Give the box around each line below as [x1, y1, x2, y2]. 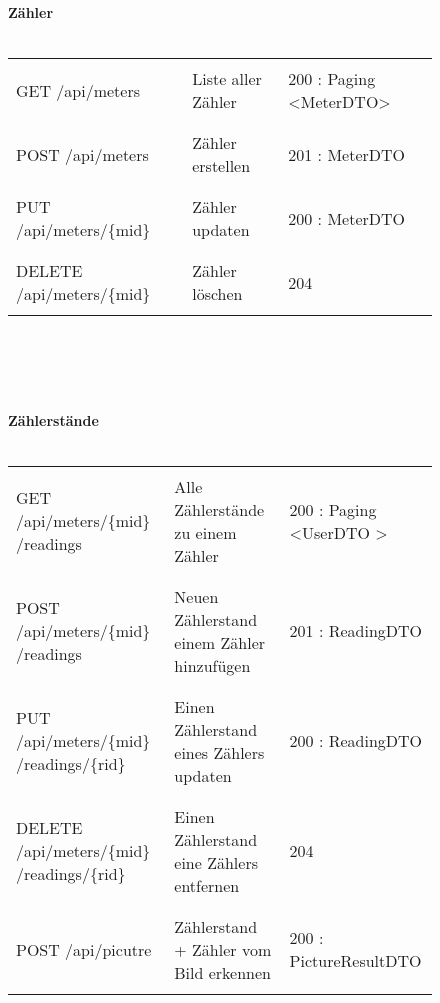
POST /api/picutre [16, 937, 152, 961]
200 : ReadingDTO [289, 729, 423, 753]
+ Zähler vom [174, 937, 272, 961]
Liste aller [192, 67, 262, 91]
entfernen [174, 873, 240, 897]
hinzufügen [174, 653, 251, 677]
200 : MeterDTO [288, 206, 405, 230]
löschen [192, 282, 243, 306]
